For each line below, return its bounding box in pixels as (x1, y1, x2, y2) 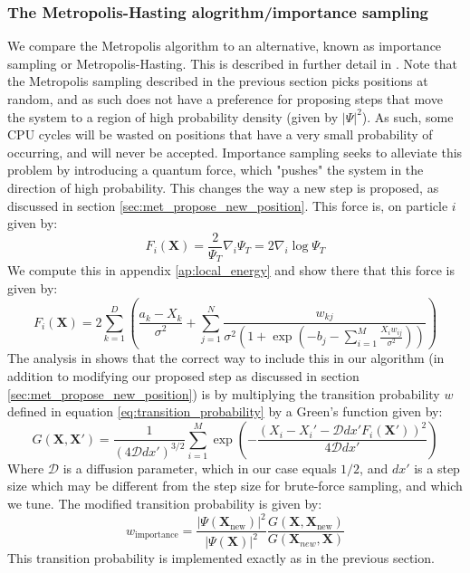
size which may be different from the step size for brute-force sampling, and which (7, 476, 463, 495)
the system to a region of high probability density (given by (7, 107, 339, 126)
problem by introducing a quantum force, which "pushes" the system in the (7, 160, 424, 179)
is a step (414, 458, 460, 477)
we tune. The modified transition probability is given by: (7, 493, 322, 512)
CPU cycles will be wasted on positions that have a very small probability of (7, 125, 433, 144)
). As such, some (361, 107, 454, 126)
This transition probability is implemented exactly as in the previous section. (7, 549, 435, 568)
